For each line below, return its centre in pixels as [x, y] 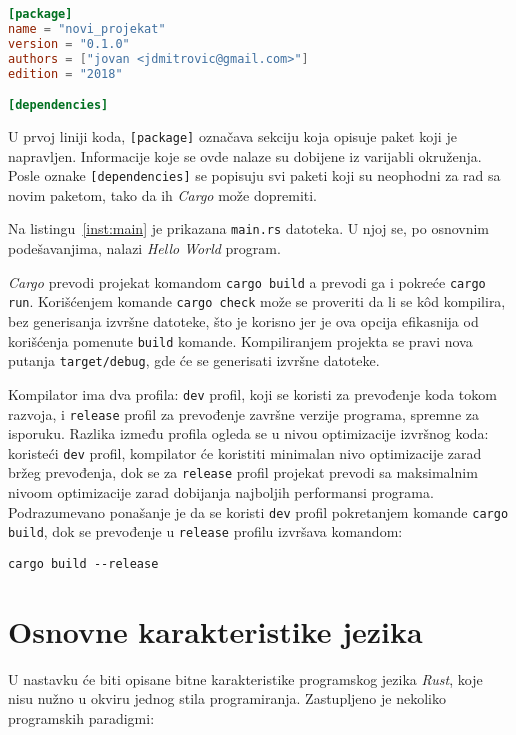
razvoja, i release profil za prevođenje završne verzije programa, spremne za [243, 413]
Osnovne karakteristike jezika [215, 630]
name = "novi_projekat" [87, 28]
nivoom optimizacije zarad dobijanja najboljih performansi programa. [221, 492]
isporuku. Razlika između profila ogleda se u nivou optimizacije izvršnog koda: [248, 433]
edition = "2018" [65, 73]
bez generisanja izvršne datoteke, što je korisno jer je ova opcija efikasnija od [243, 320]
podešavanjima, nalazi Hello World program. [144, 248]
